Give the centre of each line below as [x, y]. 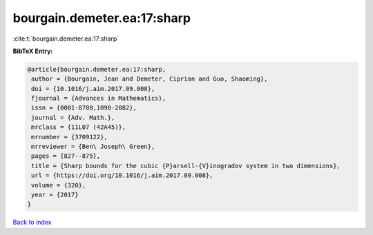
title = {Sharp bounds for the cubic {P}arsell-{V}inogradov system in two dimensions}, [186, 166]
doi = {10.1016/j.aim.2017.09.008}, [93, 89]
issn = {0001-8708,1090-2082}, [84, 108]
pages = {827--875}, [66, 156]
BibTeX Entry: [33, 51]
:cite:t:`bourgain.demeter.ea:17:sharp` [66, 39]
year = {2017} [55, 195]
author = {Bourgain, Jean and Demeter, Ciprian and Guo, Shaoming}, [150, 79]
